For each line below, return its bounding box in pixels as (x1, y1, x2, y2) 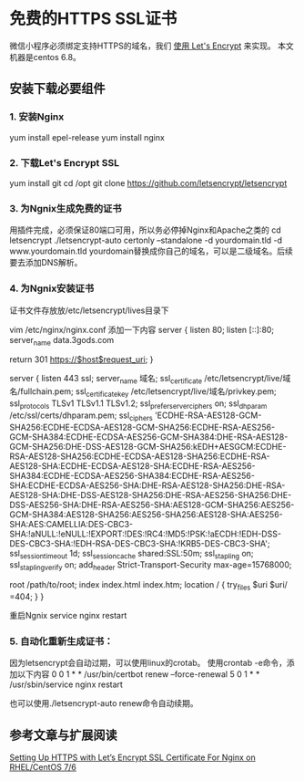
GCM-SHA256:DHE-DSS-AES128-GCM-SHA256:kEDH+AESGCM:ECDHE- (9, 441, 287, 452)
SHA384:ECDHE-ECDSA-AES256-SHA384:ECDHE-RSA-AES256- (9, 470, 255, 481)
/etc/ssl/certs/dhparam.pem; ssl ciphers (9, 410, 153, 422)
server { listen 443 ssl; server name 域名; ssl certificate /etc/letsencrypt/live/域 (9, 373, 291, 386)
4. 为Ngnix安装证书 (9, 282, 95, 295)
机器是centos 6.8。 (9, 51, 82, 62)
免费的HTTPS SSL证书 (9, 8, 177, 29)
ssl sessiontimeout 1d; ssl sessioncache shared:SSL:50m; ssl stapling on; (9, 547, 254, 561)
